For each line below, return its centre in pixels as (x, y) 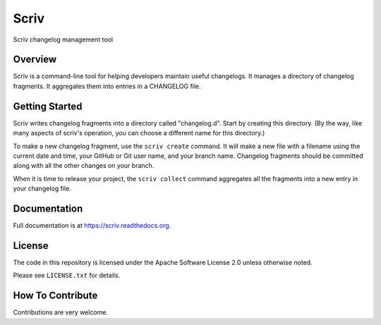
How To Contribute (55, 296)
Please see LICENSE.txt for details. (67, 276)
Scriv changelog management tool (63, 39)
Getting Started (48, 106)
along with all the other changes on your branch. (84, 166)
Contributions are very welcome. (61, 312)
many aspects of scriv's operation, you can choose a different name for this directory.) (139, 133)
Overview (35, 60)
